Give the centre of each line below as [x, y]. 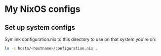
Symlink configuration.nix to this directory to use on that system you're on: [80, 39]
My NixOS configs [42, 9]
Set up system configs [40, 28]
